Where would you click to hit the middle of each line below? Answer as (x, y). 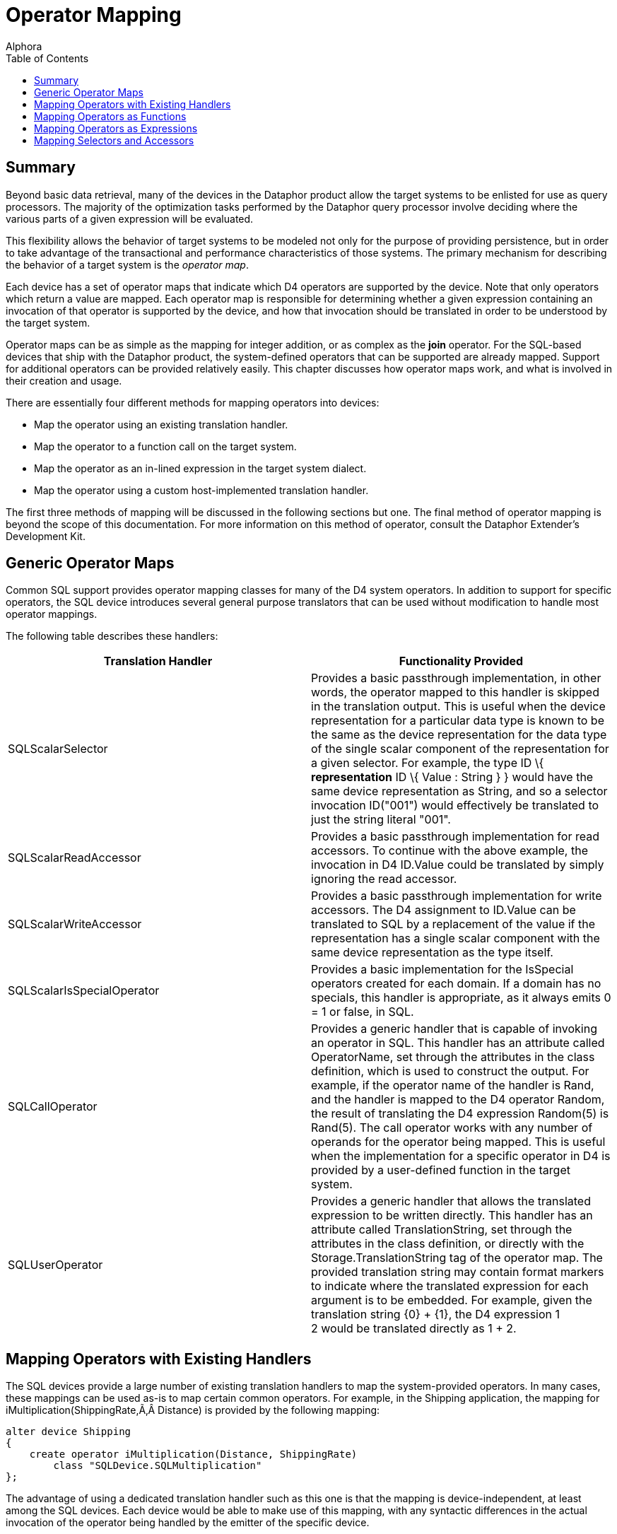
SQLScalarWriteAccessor (75, 924)
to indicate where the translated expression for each (450, 1286)
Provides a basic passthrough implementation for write (457, 896)
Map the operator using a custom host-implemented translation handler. (201, 490)
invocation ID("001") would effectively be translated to (455, 806)
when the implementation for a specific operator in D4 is (461, 1156)
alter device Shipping (69, 1432)
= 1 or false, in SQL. (363, 1012)
